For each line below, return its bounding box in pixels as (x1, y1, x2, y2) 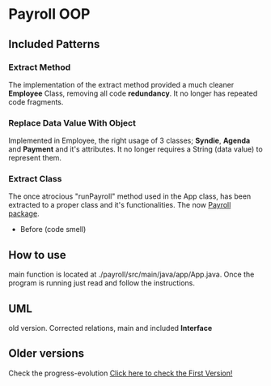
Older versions (8, 346, 85, 361)
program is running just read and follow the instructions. (8, 278, 196, 288)
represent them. (8, 153, 62, 163)
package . (8, 208, 40, 219)
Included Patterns (8, 37, 100, 51)
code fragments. (8, 96, 64, 106)
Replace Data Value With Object (8, 117, 136, 128)
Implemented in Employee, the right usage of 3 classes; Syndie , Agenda (8, 135, 251, 146)
